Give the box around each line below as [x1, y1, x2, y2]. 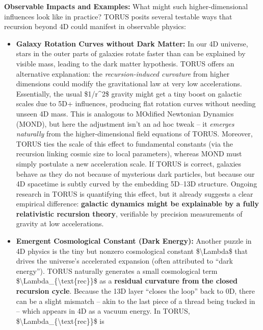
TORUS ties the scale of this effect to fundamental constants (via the [16, 138, 233, 149]
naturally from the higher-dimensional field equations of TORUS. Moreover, [16, 128, 253, 139]
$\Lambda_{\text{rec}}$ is [16, 315, 104, 326]
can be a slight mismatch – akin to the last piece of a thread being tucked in [16, 295, 255, 306]
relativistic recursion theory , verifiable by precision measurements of [16, 208, 243, 219]
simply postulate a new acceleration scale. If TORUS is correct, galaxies [16, 158, 242, 169]
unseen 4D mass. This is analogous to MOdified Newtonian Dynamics [16, 108, 234, 119]
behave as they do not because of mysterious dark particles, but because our [16, 168, 255, 179]
